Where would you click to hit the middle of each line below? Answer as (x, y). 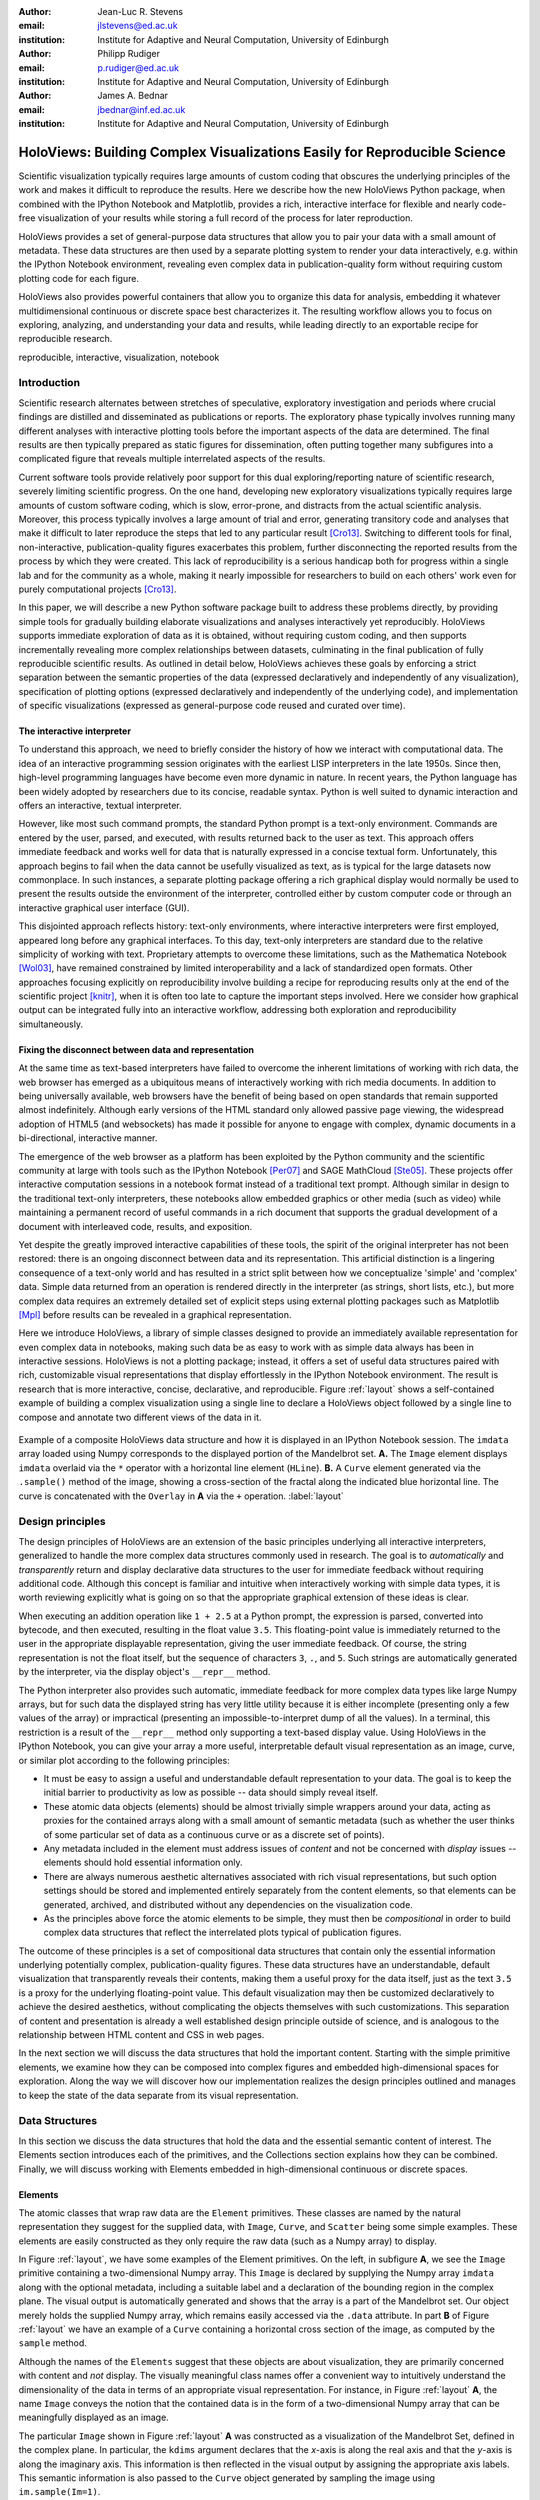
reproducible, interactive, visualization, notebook (119, 357)
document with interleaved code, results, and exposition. (135, 1226)
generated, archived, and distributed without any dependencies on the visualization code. (228, 1904)
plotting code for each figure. (79, 278)
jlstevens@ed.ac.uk (138, 26)
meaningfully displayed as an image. (93, 2417)
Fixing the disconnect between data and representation (136, 1049)
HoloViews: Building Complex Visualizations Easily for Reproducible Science (262, 151)
